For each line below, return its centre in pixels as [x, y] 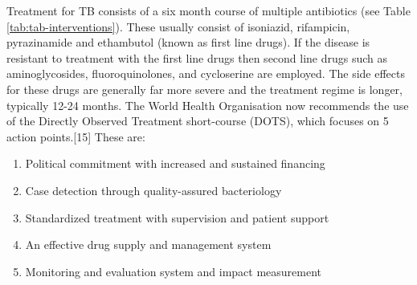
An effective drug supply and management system [148, 244]
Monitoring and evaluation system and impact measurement [173, 271]
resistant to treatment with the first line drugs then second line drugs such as [197, 57]
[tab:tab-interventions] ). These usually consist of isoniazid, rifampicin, [178, 26]
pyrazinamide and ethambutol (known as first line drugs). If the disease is [188, 42]
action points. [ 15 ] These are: [76, 136]
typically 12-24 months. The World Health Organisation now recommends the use [208, 105]
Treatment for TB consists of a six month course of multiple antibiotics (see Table [208, 10]
